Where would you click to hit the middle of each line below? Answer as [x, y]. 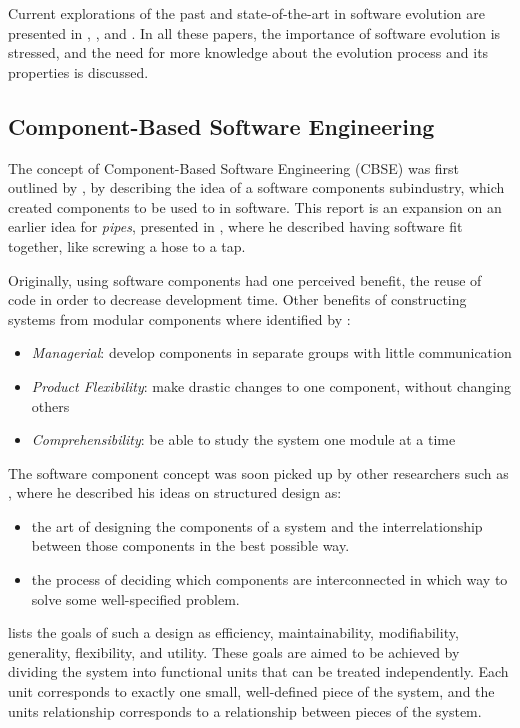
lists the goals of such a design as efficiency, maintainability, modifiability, [233, 632]
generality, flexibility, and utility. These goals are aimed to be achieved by [234, 651]
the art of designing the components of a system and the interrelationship [257, 525]
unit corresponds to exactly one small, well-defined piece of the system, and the [251, 691]
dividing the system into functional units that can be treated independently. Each [258, 671]
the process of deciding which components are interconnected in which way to [269, 579]
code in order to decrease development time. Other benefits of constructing [237, 299]
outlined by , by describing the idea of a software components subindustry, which [256, 187]
